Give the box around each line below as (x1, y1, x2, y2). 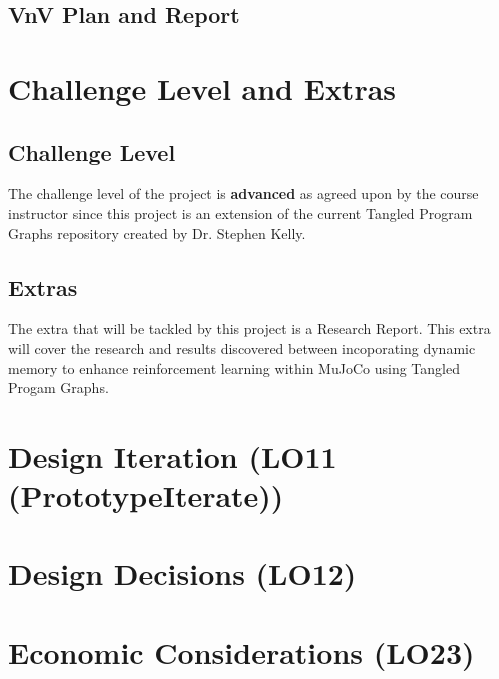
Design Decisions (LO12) (8, 553, 357, 594)
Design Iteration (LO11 (8, 435, 337, 476)
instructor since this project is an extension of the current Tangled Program (8, 202, 473, 223)
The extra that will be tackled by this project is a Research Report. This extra (8, 318, 491, 339)
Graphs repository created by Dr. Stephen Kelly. (8, 222, 306, 243)
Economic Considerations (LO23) (8, 631, 475, 672)
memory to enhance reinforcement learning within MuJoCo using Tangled (8, 357, 460, 378)
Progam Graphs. (8, 377, 109, 398)
